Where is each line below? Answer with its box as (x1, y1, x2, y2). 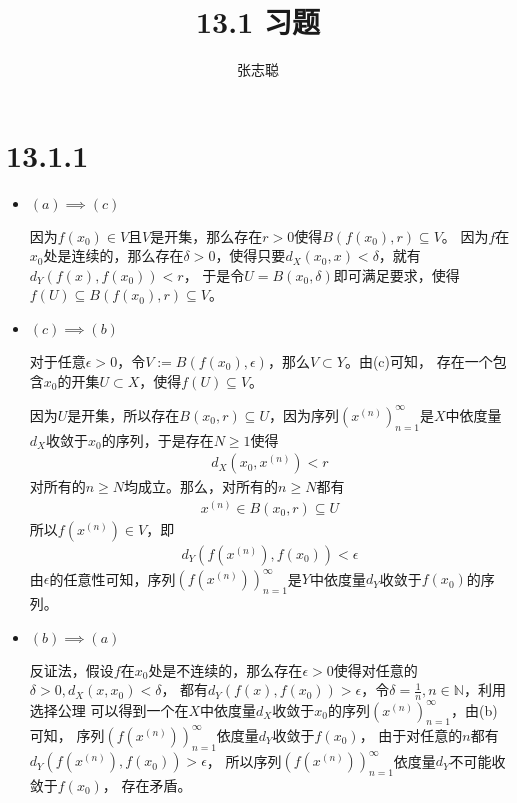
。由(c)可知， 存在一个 (344, 351, 493, 372)
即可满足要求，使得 (333, 264, 460, 285)
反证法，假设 (29, 659, 114, 680)
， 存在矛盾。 (102, 775, 192, 796)
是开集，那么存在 (150, 225, 263, 246)
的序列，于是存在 (101, 429, 214, 450)
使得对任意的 (333, 659, 418, 680)
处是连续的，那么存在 (43, 245, 184, 266)
